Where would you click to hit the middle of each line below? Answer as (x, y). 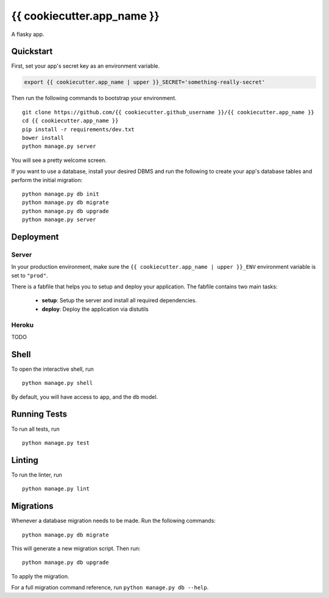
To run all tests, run (36, 429)
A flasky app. (28, 34)
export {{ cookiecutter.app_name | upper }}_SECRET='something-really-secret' (144, 82)
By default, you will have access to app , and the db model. (85, 396)
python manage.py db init (61, 194)
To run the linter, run (37, 475)
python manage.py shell (58, 383)
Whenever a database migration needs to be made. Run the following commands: (114, 521)
